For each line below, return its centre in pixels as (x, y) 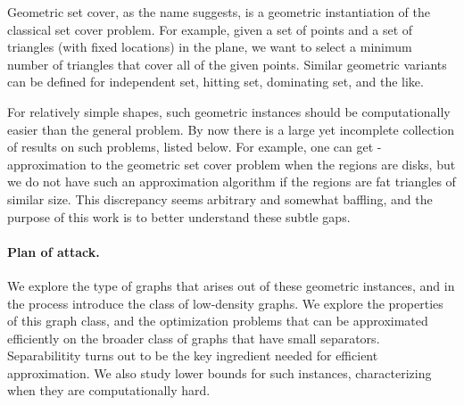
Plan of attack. (54, 251)
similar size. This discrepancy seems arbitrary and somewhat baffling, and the (220, 198)
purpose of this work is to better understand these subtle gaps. (179, 216)
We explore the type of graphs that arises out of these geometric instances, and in (231, 285)
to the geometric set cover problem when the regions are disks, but (273, 164)
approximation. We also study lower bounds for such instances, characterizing (220, 372)
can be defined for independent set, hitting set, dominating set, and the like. (215, 82)
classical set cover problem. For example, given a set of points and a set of (210, 29)
